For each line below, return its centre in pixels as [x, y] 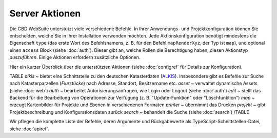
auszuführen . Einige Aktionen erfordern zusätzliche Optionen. [75, 57]
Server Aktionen [45, 13]
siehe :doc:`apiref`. [29, 129]
